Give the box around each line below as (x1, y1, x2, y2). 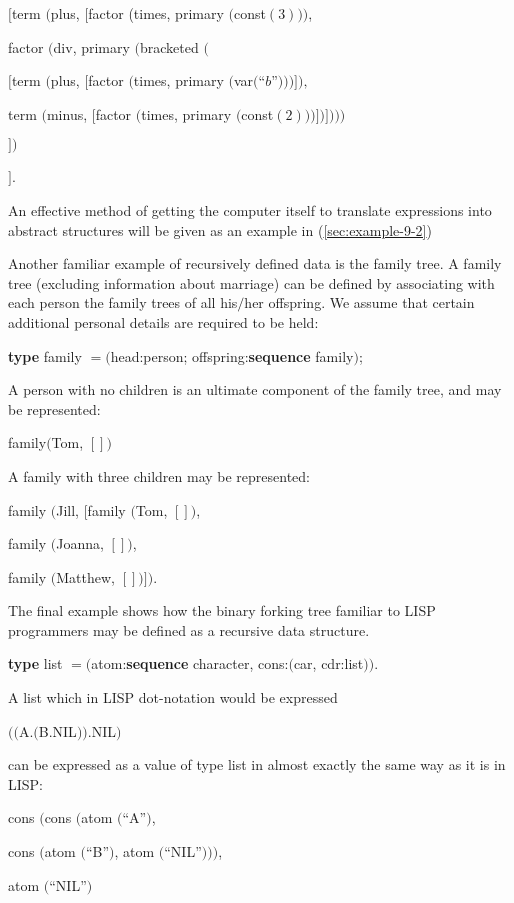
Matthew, (56, 566, 115, 587)
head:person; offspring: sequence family (110, 345, 354, 366)
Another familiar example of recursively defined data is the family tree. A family (8, 253, 502, 274)
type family (8, 345, 82, 366)
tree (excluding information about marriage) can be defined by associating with (8, 272, 495, 293)
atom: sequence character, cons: (91, 653, 289, 674)
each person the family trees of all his (8, 292, 238, 313)
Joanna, (56, 533, 104, 554)
